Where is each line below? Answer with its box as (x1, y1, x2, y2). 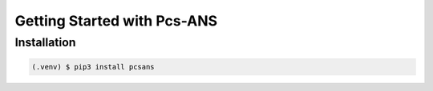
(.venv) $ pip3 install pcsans (31, 62, 156, 71)
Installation (14, 35, 76, 49)
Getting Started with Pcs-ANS (14, 12, 218, 30)
